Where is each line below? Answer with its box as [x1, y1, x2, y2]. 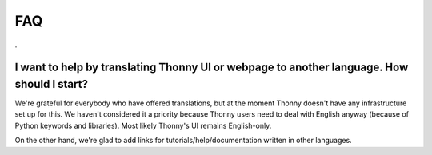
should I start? [14, 77, 88, 91]
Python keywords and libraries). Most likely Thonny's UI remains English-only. [14, 121, 272, 130]
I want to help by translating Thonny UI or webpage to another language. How [14, 61, 409, 74]
